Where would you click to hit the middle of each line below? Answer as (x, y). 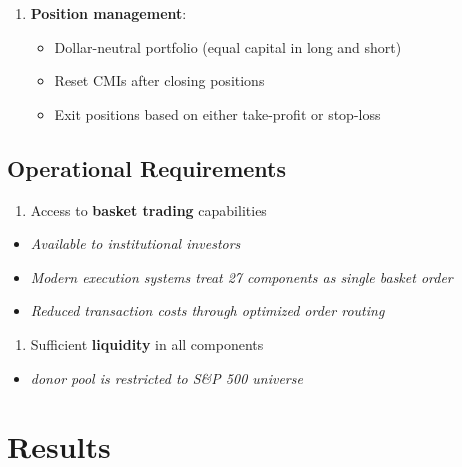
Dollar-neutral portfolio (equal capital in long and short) (228, 46)
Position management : (108, 13)
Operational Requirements (146, 167)
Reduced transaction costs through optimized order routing (207, 310)
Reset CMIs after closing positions (159, 80)
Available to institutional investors (135, 243)
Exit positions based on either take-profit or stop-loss (217, 113)
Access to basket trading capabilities (148, 209)
